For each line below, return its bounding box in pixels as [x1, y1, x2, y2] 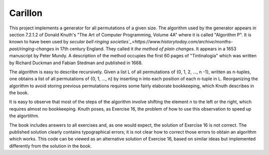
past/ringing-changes [9, 45, 54, 52]
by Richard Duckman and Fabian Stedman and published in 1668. [9, 60, 143, 66]
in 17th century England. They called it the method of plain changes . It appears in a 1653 [55, 45, 237, 52]
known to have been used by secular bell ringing [9, 39, 109, 45]
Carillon [9, 7, 42, 18]
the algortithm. [9, 113, 39, 119]
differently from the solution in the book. [9, 143, 92, 149]
